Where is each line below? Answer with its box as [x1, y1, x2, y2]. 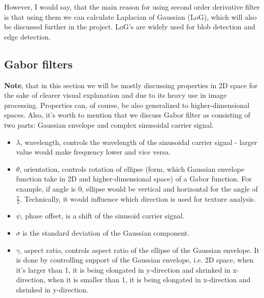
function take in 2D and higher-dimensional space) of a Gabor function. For [16, 173, 252, 184]
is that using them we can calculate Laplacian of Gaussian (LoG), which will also [4, 11, 257, 22]
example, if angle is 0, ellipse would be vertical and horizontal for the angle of [16, 183, 258, 194]
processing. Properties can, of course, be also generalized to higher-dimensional [4, 99, 250, 110]
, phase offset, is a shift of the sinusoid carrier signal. [20, 210, 185, 221]
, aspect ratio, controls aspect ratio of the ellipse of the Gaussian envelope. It [20, 244, 260, 255]
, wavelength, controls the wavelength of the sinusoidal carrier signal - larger [20, 136, 257, 147]
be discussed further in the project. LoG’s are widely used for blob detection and [4, 21, 255, 32]
